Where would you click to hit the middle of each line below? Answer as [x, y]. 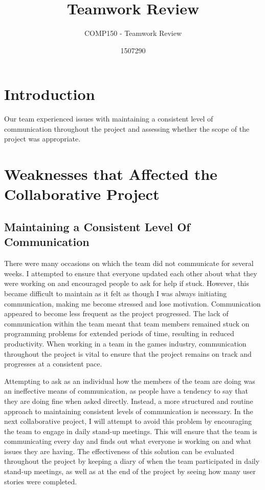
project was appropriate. [42, 139]
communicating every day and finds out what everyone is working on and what [128, 441]
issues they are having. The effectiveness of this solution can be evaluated [119, 451]
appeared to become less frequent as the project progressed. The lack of [116, 313]
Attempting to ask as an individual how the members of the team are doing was [130, 381]
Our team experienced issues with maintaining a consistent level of [109, 119]
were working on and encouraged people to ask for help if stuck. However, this [127, 283]
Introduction [50, 94]
